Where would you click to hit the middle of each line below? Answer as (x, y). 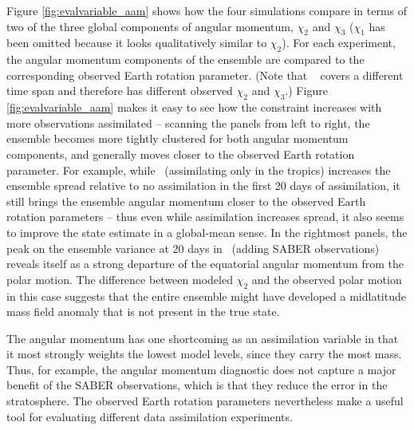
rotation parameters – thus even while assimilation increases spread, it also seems (205, 217)
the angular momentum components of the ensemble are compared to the (185, 59)
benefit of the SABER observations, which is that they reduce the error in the (197, 385)
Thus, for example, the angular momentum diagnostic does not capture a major (201, 369)
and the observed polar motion (327, 279)
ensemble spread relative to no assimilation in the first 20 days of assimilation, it (203, 185)
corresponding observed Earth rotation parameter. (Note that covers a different (205, 75)
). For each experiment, (339, 43)
